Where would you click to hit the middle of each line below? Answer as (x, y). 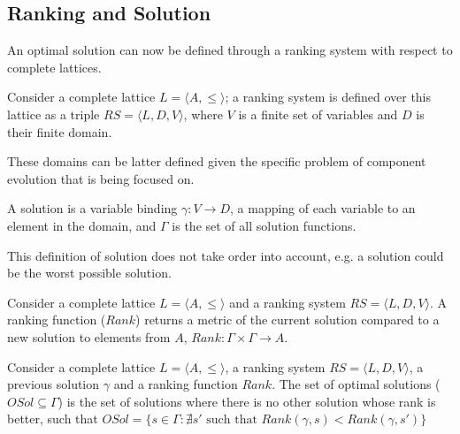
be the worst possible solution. (89, 273)
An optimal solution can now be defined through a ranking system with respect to (230, 50)
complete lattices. (54, 67)
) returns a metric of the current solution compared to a (287, 320)
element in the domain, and (82, 225)
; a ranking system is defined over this (328, 97)
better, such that (53, 419)
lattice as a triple (54, 114)
